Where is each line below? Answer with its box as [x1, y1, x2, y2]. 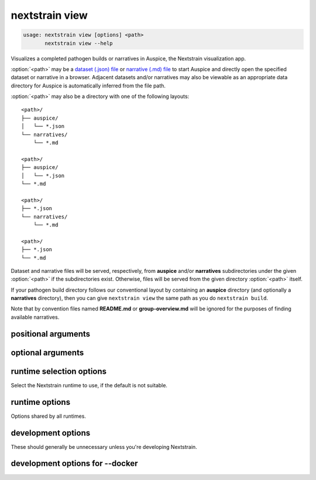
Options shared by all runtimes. [11, 413, 86, 420]
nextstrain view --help [44, 40, 114, 46]
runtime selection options [11, 366, 107, 376]
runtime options [11, 397, 70, 407]
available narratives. [11, 313, 60, 320]
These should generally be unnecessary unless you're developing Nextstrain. [11, 443, 197, 450]
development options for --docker [11, 458, 138, 469]
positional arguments [11, 329, 91, 339]
